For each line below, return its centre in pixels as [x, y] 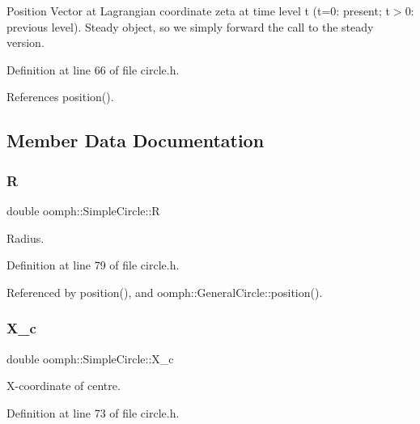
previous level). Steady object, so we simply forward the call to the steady [190, 26]
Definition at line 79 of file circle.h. [93, 265]
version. [25, 42]
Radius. [25, 237]
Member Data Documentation [136, 140]
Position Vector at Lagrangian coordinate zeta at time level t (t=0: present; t [198, 11]
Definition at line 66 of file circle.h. [93, 69]
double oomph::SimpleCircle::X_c [90, 358]
